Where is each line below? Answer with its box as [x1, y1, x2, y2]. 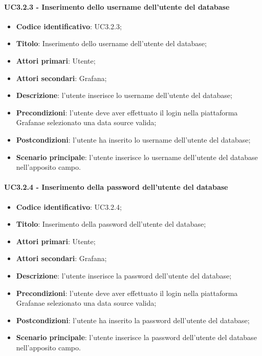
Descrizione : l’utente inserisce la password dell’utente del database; [16, 270, 232, 281]
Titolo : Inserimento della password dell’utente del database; [16, 219, 206, 229]
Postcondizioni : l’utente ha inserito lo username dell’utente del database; [16, 134, 251, 145]
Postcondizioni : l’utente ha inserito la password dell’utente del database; [16, 314, 250, 325]
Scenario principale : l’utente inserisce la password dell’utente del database [16, 332, 257, 343]
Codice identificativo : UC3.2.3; [16, 21, 122, 31]
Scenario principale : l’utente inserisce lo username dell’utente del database [16, 151, 258, 162]
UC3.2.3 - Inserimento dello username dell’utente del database [4, 1, 230, 12]
